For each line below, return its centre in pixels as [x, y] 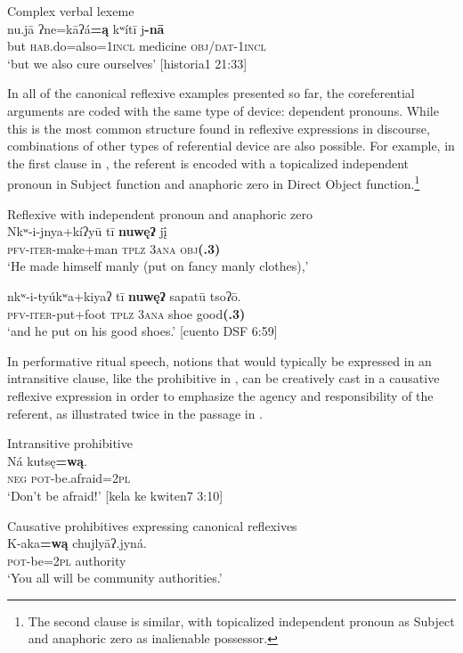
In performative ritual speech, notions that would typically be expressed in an [219, 360]
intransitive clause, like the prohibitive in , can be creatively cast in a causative [223, 378]
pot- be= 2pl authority [67, 560]
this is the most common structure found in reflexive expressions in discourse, [219, 128]
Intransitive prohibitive [70, 443]
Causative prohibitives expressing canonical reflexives [152, 525]
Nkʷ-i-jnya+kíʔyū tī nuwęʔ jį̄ [87, 231]
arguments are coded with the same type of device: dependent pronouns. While [223, 110]
